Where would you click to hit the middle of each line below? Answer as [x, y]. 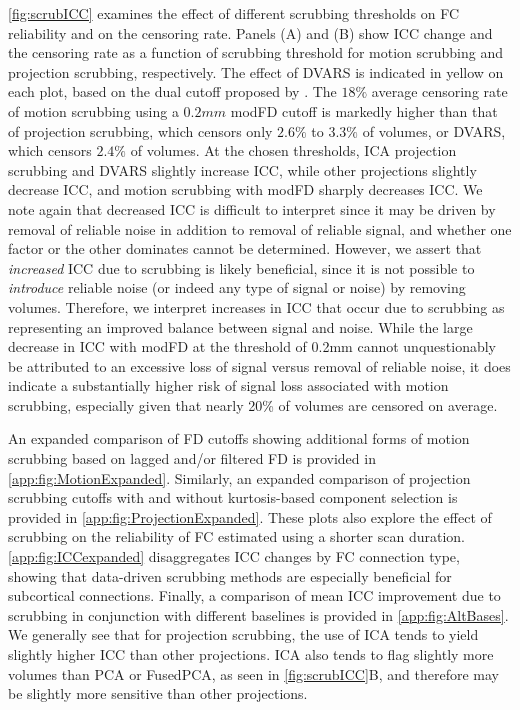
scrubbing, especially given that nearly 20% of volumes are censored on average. [253, 404]
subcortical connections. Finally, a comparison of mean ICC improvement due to [254, 595]
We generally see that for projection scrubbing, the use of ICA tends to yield [243, 634]
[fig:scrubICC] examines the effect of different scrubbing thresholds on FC [234, 13]
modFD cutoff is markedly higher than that [364, 110]
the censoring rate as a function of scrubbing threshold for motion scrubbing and [255, 52]
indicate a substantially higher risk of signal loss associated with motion [228, 385]
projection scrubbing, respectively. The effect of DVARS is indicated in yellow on [256, 71]
